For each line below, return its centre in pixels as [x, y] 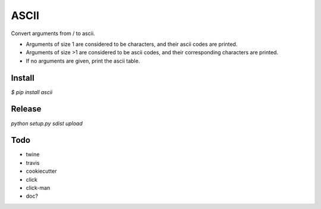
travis [33, 163]
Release [26, 109]
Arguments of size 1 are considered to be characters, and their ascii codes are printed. [132, 44]
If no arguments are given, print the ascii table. [83, 61]
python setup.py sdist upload [47, 123]
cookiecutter [41, 171]
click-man [38, 188]
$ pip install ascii [32, 92]
